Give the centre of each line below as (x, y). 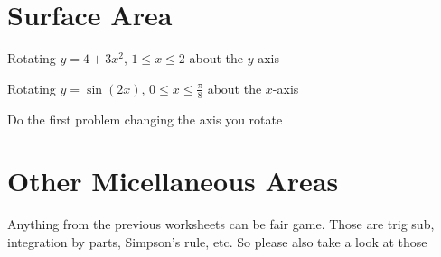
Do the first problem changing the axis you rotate (145, 119)
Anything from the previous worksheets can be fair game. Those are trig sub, (221, 224)
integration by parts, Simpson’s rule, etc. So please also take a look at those (217, 241)
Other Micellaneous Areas (173, 181)
